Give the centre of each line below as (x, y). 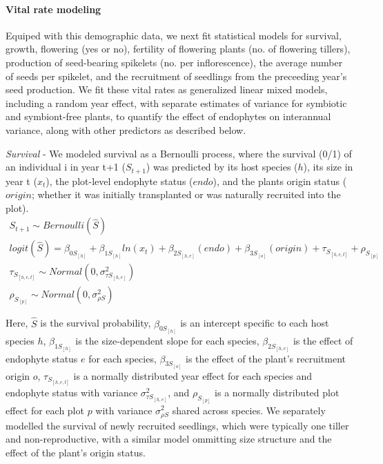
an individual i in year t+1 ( (66, 167)
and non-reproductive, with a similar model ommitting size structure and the (169, 439)
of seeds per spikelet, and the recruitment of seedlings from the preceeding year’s (176, 76)
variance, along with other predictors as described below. (126, 129)
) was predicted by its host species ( (222, 167)
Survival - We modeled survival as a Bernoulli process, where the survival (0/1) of (179, 153)
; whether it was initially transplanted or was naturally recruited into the (186, 194)
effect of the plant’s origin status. (76, 452)
